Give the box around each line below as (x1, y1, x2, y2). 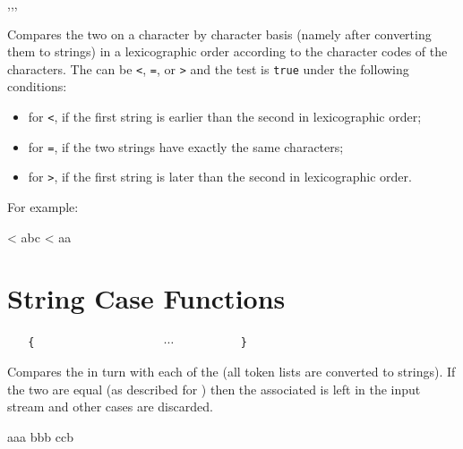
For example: (7, 198, 79, 216)
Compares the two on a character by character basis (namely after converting (7, 24, 432, 43)
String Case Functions (7, 280, 286, 317)
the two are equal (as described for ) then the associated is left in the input (7, 379, 421, 398)
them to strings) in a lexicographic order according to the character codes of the (7, 42, 448, 61)
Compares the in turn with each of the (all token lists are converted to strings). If (7, 361, 456, 380)
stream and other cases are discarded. (7, 397, 213, 416)
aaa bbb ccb (7, 427, 73, 445)
